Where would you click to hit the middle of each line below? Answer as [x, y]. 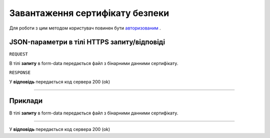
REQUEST [19, 54]
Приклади [26, 101]
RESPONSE [20, 73]
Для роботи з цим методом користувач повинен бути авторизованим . [85, 28]
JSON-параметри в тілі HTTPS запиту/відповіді [87, 42]
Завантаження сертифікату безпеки [89, 13]
